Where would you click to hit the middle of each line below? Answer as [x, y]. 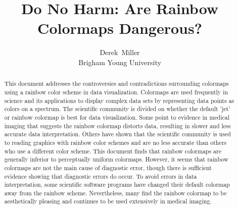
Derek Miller [120, 52]
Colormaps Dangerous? [120, 28]
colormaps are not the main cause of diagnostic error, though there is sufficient [108, 167]
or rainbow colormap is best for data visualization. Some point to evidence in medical [117, 117]
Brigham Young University [120, 62]
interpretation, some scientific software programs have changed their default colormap [117, 185]
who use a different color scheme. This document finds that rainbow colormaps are [113, 151]
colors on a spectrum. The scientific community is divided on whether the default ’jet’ [117, 109]
